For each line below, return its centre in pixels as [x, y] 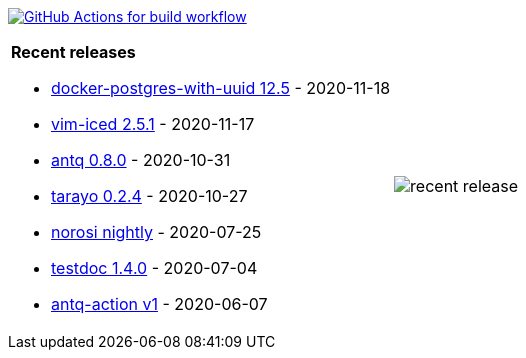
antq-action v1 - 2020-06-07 [159, 304]
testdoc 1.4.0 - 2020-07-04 [154, 268]
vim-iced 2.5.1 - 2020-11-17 [153, 124]
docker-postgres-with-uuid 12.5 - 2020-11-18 [221, 88]
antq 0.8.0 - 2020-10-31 [141, 160]
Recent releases [73, 52]
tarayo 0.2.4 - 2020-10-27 [149, 196]
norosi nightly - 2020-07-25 [156, 232]
